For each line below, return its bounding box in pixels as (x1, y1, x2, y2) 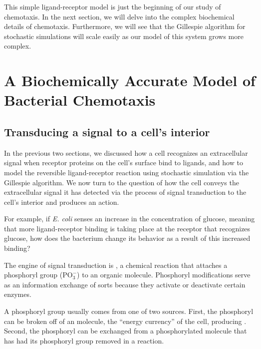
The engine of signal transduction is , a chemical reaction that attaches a (4, 259, 228, 270)
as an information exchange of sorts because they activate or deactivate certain (4, 279, 246, 289)
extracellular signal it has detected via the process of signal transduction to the (4, 187, 247, 197)
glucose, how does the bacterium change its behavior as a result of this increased (4, 233, 251, 243)
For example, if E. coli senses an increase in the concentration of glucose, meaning (4, 213, 255, 224)
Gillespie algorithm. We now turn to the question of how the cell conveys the (4, 177, 239, 187)
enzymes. (4, 289, 31, 299)
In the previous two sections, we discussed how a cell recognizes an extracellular (4, 147, 248, 158)
